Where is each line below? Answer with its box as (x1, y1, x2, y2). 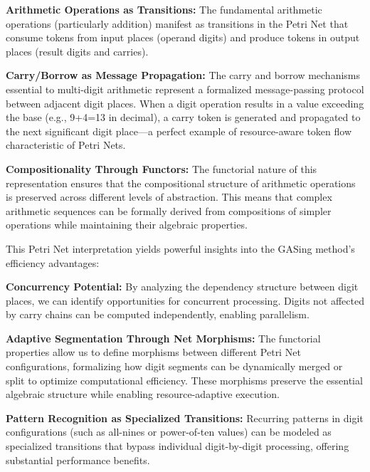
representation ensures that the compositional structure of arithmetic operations (6, 175, 356, 190)
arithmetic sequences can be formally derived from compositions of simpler (6, 203, 332, 218)
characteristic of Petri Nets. (6, 137, 126, 152)
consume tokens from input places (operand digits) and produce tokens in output (6, 30, 360, 45)
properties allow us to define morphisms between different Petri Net (6, 345, 301, 360)
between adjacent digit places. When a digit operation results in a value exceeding (6, 95, 364, 110)
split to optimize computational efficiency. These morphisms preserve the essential (6, 372, 363, 387)
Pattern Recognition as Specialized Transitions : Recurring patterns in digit (6, 410, 364, 425)
